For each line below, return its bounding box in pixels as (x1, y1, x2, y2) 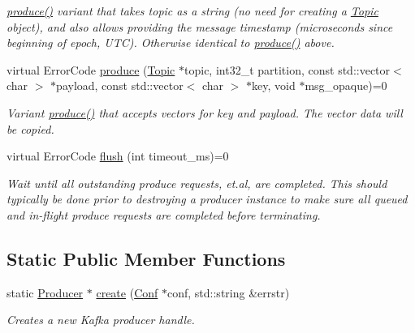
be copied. (6, 120, 54, 137)
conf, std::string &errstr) (167, 284, 290, 301)
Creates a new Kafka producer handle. (6, 311, 195, 328)
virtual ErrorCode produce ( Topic (6, 61, 175, 78)
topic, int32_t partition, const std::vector (184, 61, 391, 78)
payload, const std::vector (56, 77, 184, 94)
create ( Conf (96, 284, 158, 301)
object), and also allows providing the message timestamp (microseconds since (6, 18, 393, 35)
